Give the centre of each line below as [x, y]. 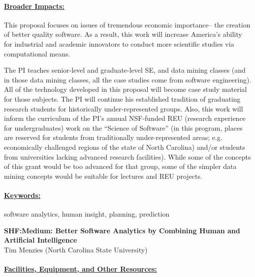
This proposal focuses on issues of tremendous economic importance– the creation [127, 24]
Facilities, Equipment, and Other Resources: [80, 269]
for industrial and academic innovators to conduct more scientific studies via [119, 43]
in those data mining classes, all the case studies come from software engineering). [128, 79]
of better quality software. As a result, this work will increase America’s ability [123, 34]
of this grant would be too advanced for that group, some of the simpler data [120, 166]
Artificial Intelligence [41, 240]
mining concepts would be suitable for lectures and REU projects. [103, 176]
